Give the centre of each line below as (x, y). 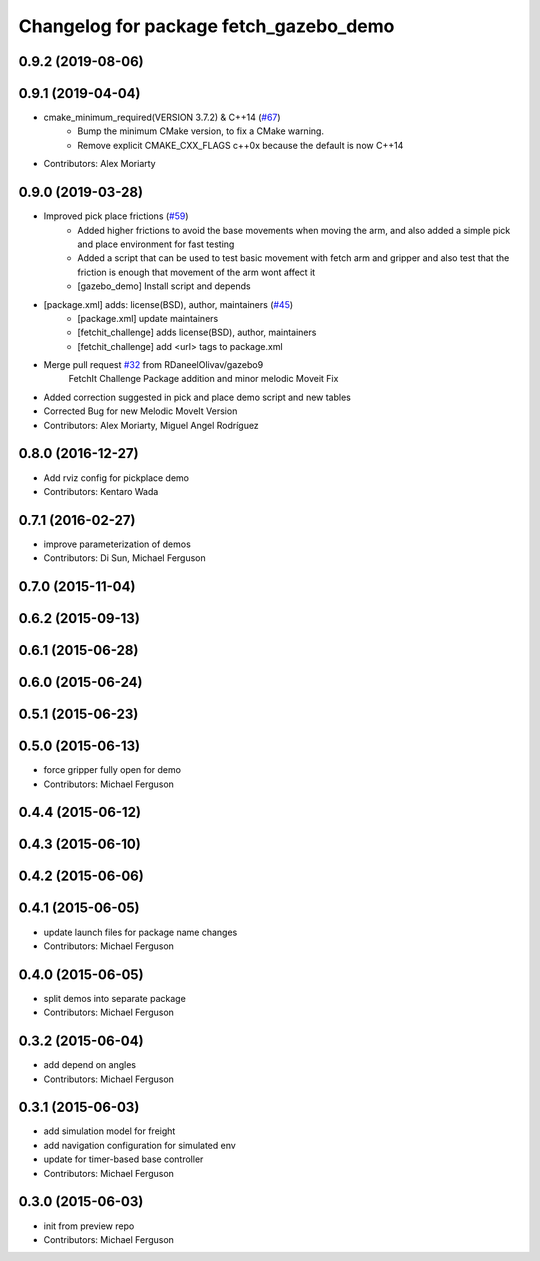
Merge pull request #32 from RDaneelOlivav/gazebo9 (153, 365)
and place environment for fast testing (156, 244)
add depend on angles (90, 1065)
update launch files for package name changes (140, 932)
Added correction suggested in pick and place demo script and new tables (197, 397)
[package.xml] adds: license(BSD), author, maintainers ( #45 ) (168, 304)
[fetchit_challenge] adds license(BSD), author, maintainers (197, 332)
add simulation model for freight (109, 1131)
